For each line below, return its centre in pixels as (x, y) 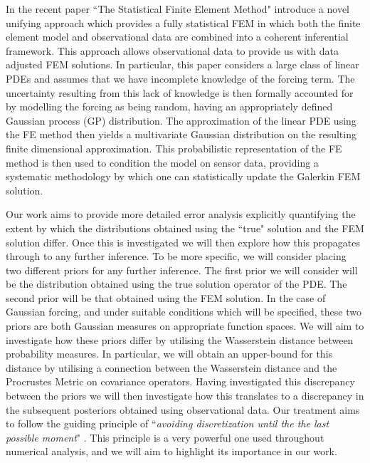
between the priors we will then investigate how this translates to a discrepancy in (185, 396)
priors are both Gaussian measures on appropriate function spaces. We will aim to (185, 326)
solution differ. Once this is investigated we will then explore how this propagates (183, 242)
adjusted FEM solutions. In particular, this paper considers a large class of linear (183, 64)
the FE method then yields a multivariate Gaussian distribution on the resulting (181, 134)
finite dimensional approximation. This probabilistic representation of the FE (174, 148)
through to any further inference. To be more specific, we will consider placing (176, 256)
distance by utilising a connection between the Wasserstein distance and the (171, 367)
